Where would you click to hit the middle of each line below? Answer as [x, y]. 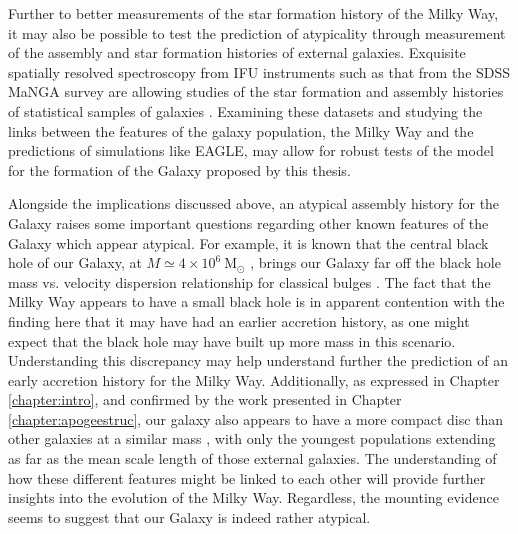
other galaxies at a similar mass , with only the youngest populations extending [252, 438]
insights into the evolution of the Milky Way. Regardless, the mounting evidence [253, 497]
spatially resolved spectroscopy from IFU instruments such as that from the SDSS [259, 71]
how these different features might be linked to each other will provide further [247, 477]
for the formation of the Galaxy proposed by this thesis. [179, 169]
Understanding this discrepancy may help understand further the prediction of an [258, 360]
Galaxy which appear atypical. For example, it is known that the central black [248, 242]
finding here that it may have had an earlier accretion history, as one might [239, 320]
